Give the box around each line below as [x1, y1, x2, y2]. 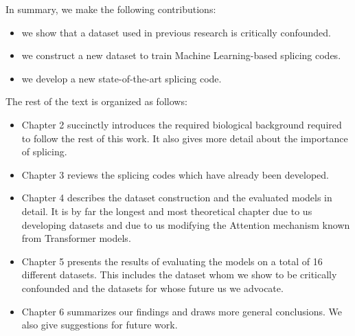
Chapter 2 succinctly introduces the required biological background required [21, 117, 342, 131]
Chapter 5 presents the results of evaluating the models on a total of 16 [21, 254, 323, 268]
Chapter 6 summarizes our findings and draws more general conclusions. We [21, 304, 342, 318]
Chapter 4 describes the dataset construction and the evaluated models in [21, 190, 332, 205]
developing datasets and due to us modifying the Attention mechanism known [21, 217, 350, 232]
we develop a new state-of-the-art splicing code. [21, 71, 222, 85]
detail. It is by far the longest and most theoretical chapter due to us [21, 203, 312, 218]
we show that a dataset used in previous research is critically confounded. [21, 25, 331, 39]
